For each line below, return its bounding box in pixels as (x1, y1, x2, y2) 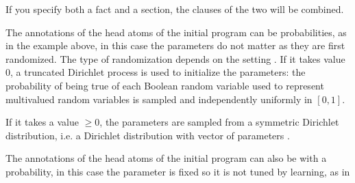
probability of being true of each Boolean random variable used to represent (5, 78, 324, 92)
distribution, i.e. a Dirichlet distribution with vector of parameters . (5, 128, 290, 142)
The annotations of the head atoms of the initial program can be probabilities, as (5, 25, 347, 39)
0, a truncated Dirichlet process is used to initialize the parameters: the (5, 65, 306, 79)
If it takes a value (5, 115, 79, 129)
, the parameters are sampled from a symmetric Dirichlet (99, 115, 339, 129)
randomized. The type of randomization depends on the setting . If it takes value (5, 51, 345, 66)
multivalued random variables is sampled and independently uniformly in (5, 91, 313, 106)
